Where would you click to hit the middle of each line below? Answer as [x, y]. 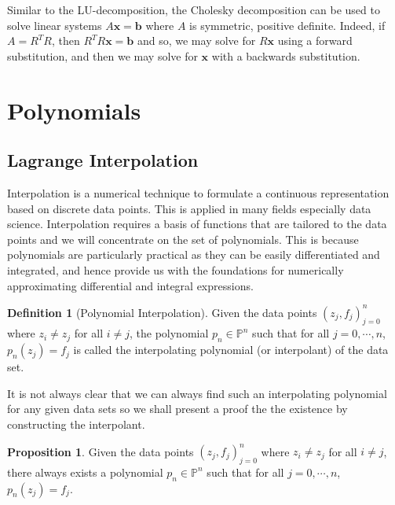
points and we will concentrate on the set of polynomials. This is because [183, 239]
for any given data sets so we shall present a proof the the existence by [177, 409]
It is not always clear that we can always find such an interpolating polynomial [197, 393]
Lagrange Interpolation [103, 160]
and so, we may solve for [196, 41]
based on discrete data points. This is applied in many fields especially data [189, 208]
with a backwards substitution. [286, 55]
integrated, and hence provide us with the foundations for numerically [176, 269]
